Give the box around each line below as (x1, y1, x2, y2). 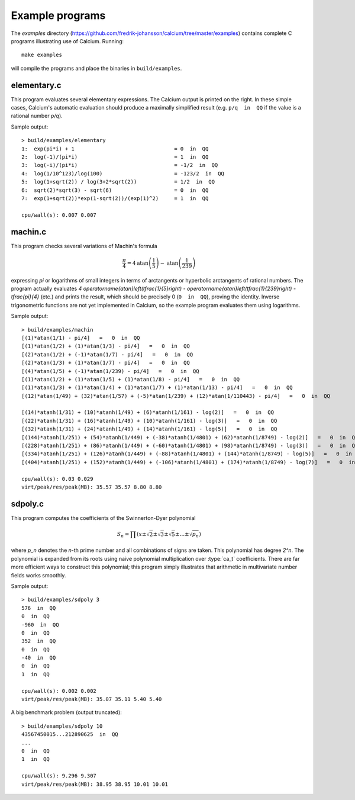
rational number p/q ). (11, 113, 63, 120)
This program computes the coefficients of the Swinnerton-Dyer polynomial (11, 514, 196, 521)
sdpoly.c (11, 499, 44, 509)
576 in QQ (21, 605, 56, 611)
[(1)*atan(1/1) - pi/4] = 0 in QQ (21, 335, 140, 341)
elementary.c (11, 80, 62, 90)
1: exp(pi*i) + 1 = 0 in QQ (21, 145, 209, 152)
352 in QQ (21, 638, 56, 645)
